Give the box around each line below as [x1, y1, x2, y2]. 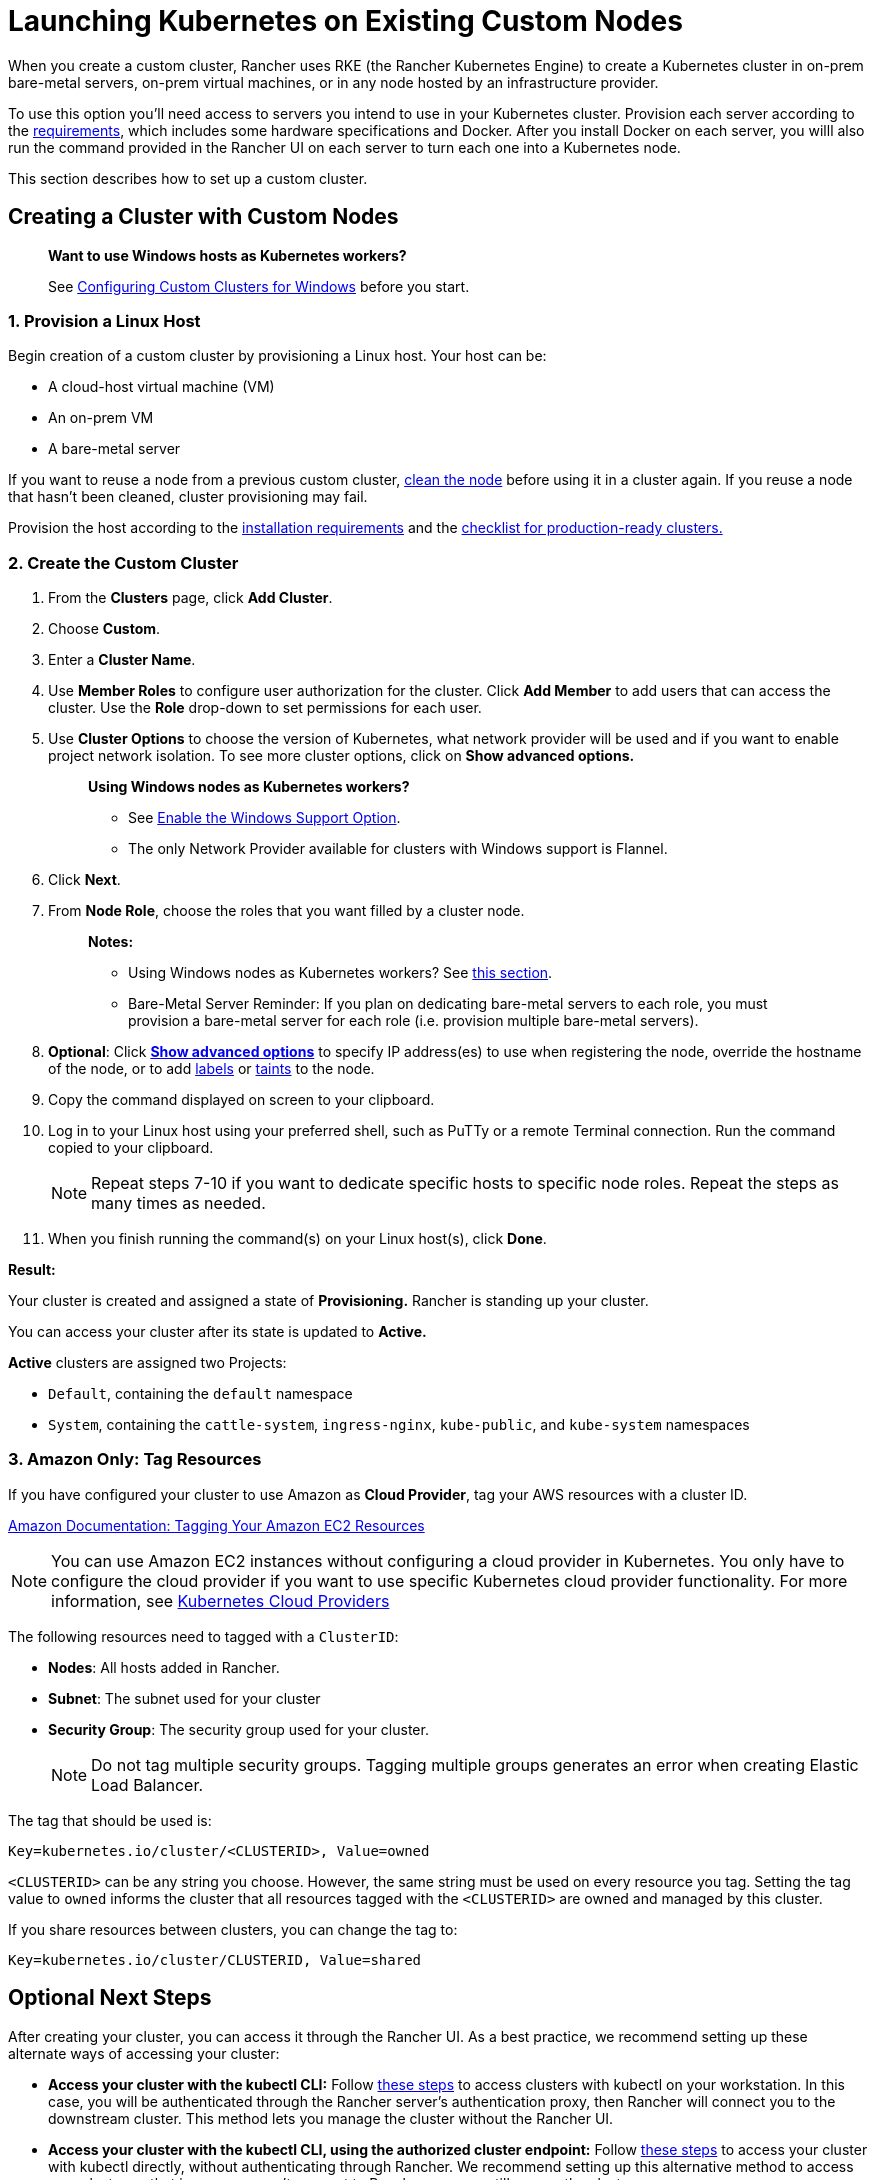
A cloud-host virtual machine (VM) [48, 378, 275, 396]
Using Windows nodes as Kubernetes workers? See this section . [128, 964, 553, 982]
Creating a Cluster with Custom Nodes [8, 204, 399, 230]
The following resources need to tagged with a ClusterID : [8, 1627, 399, 1645]
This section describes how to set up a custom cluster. [8, 169, 368, 187]
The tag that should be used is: [8, 1811, 212, 1829]
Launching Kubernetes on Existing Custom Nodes [8, 4, 683, 38]
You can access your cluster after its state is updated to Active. [8, 1323, 427, 1341]
